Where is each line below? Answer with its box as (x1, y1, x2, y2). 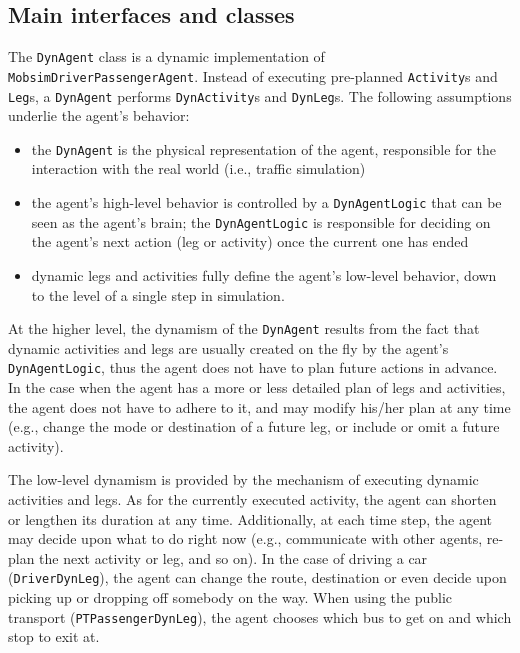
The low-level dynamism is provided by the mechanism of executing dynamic (8, 469, 479, 490)
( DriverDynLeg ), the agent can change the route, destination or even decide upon (8, 567, 507, 588)
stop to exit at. (8, 626, 100, 647)
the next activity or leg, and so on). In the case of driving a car (39, 547, 428, 568)
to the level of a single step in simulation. (31, 284, 285, 305)
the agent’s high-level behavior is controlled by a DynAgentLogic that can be (31, 192, 502, 213)
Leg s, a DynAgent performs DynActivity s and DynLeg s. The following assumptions (8, 85, 512, 106)
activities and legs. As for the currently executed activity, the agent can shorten (8, 488, 497, 509)
